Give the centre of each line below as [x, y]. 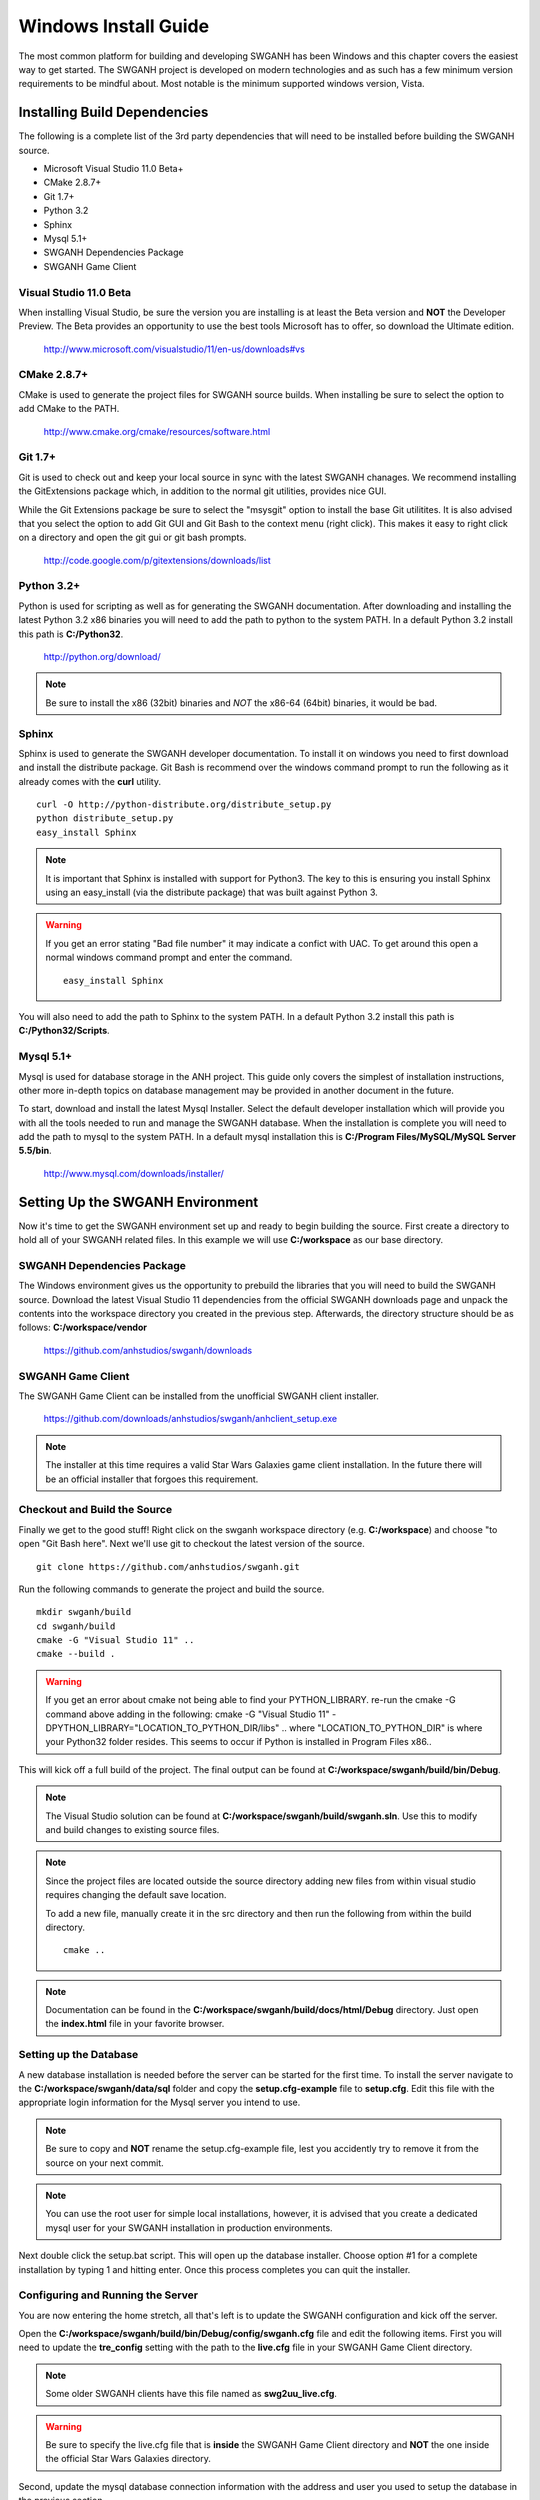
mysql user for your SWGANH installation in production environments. [189, 2227]
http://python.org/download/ [102, 656]
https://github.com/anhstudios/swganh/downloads [148, 1350]
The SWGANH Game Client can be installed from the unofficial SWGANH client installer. [199, 1396]
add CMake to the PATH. [69, 409]
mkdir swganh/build [84, 1612]
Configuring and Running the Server [108, 2295]
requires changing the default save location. [136, 1895]
